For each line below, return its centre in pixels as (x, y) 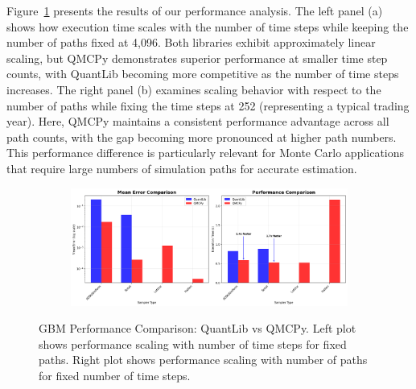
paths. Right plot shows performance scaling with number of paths (203, 360)
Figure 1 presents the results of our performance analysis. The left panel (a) (195, 10)
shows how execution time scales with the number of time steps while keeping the (208, 26)
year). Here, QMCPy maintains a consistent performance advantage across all (198, 121)
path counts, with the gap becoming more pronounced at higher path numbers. (202, 137)
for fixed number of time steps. (115, 376)
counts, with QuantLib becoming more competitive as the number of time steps (203, 74)
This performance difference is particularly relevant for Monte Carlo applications (206, 153)
